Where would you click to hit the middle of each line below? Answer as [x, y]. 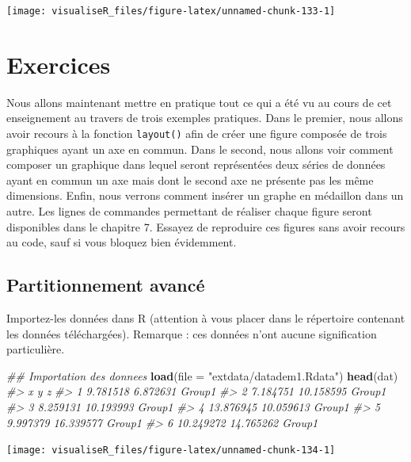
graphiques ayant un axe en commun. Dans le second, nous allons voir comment [200, 149]
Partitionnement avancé [106, 285]
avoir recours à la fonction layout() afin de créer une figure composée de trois [197, 133]
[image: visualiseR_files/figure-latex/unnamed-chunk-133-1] [171, 11]
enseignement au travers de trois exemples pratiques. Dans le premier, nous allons [205, 118]
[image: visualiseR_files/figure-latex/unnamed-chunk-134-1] [171, 451]
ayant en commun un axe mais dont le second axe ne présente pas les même [190, 179]
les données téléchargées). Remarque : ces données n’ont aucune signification [192, 333]
